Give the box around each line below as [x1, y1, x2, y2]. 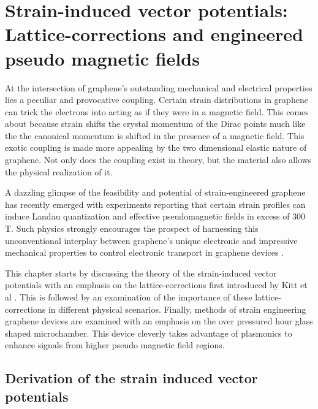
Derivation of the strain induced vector [5, 369, 258, 388]
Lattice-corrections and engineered [5, 21, 303, 47]
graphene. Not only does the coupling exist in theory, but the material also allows [5, 153, 312, 166]
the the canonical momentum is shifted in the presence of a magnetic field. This [5, 129, 305, 142]
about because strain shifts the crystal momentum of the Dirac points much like [5, 117, 306, 130]
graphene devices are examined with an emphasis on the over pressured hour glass [5, 315, 313, 327]
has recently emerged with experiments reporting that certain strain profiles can [5, 197, 306, 210]
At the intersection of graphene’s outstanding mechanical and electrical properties [5, 81, 312, 94]
